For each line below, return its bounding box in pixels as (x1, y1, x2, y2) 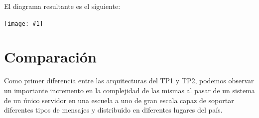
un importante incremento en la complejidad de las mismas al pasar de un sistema (4, 85, 255, 95)
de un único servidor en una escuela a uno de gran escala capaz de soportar (4, 95, 234, 105)
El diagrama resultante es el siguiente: (4, 1, 121, 11)
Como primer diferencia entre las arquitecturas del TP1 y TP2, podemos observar (4, 75, 254, 86)
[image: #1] (4, 20, 43, 27)
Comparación (4, 47, 97, 67)
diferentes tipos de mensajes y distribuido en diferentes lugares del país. (4, 105, 223, 115)
